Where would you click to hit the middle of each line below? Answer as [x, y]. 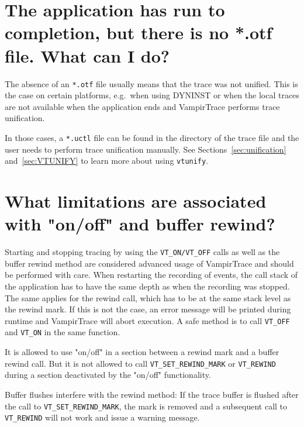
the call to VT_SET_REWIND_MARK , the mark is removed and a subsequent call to [146, 406]
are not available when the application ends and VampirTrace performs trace [142, 106]
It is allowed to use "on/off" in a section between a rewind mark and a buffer [142, 352]
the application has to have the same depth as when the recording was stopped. [147, 286]
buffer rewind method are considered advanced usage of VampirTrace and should [149, 263]
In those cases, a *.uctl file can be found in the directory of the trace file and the [152, 137]
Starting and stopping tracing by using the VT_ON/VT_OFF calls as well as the [142, 252]
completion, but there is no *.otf [139, 32]
